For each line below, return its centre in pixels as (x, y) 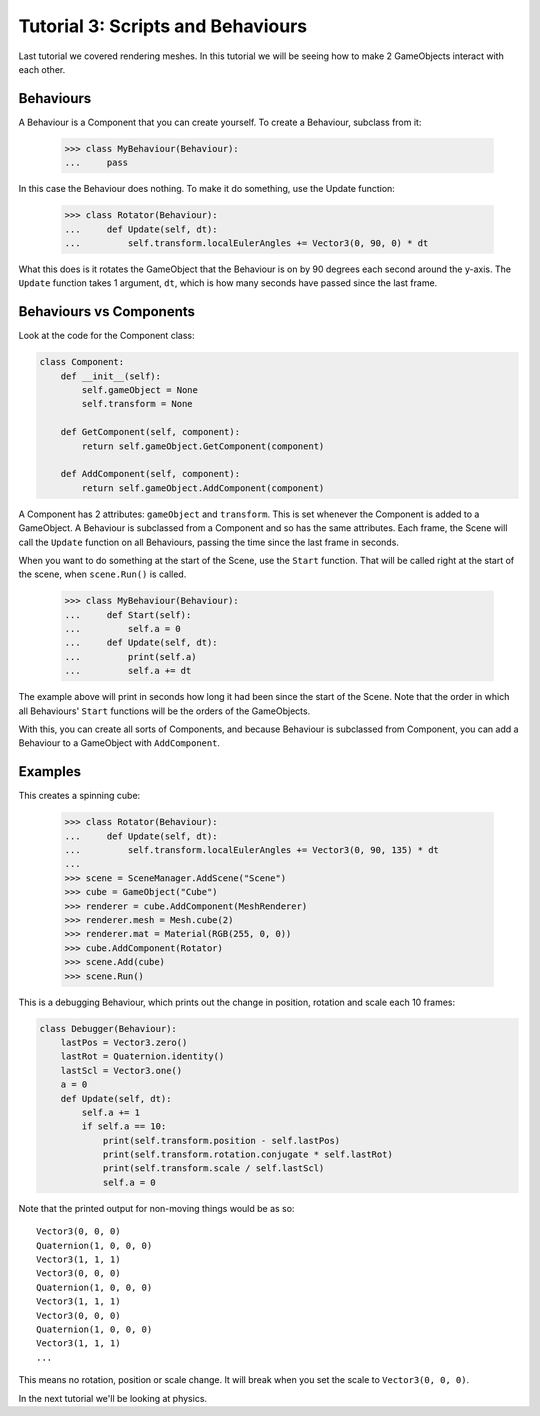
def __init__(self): (111, 376)
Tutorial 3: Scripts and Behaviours (163, 26)
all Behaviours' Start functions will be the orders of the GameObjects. (164, 711)
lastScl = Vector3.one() (121, 1070)
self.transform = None (137, 404)
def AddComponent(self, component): (150, 474)
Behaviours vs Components (106, 311)
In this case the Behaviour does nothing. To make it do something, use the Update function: (206, 189)
